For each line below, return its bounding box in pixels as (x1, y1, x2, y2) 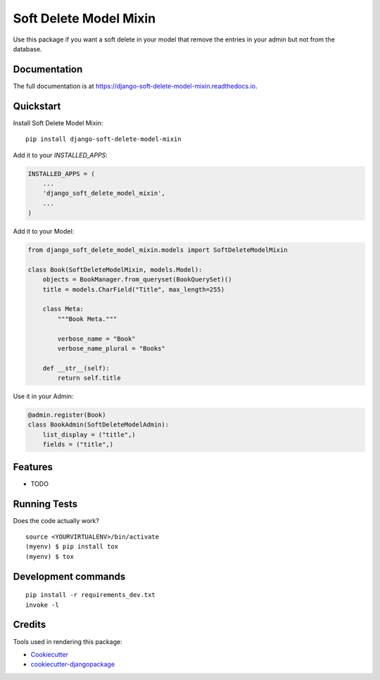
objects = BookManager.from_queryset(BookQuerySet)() (42, 275, 232, 284)
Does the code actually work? (13, 516, 100, 524)
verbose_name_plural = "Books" (57, 344, 165, 352)
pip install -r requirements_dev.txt (25, 591, 156, 599)
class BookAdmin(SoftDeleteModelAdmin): (27, 421, 169, 429)
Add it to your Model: (13, 227, 75, 236)
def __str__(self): (42, 364, 110, 372)
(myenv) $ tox (25, 553, 74, 560)
